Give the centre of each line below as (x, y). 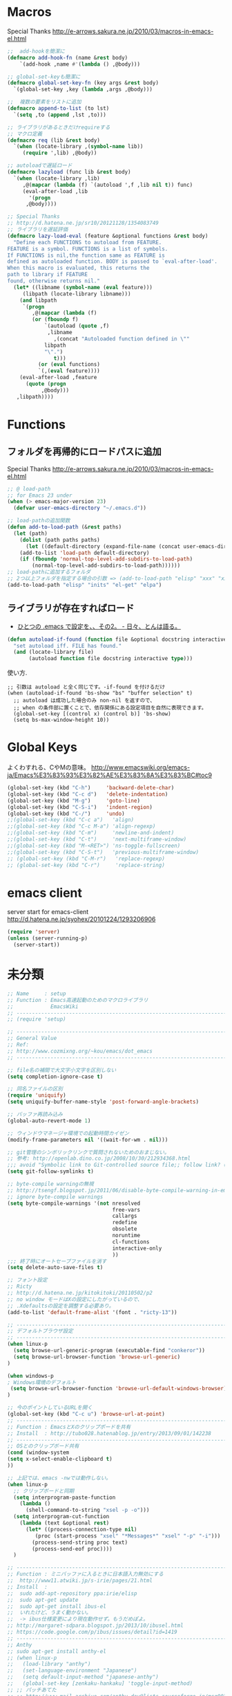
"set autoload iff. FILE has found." (68, 646)
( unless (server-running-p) (48, 938)
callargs (125, 1216)
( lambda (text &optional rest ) (65, 1523)
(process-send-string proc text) (80, 1542)
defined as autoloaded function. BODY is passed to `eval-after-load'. (112, 262)
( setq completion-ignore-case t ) (55, 1077)
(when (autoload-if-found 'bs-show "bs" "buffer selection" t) (100, 693)
